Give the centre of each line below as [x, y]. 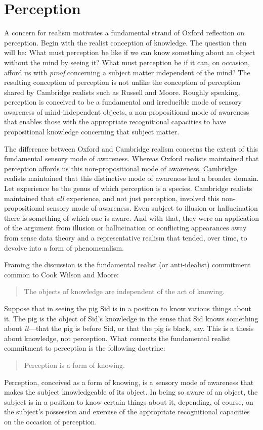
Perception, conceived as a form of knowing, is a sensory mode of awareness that [129, 382]
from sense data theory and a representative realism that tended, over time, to [126, 237]
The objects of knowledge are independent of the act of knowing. [124, 291]
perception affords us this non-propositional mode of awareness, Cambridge [121, 168]
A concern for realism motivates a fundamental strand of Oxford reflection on [124, 33]
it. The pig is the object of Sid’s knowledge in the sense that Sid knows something [131, 318]
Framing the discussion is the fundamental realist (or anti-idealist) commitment [127, 265]
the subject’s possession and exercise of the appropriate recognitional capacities [127, 412]
